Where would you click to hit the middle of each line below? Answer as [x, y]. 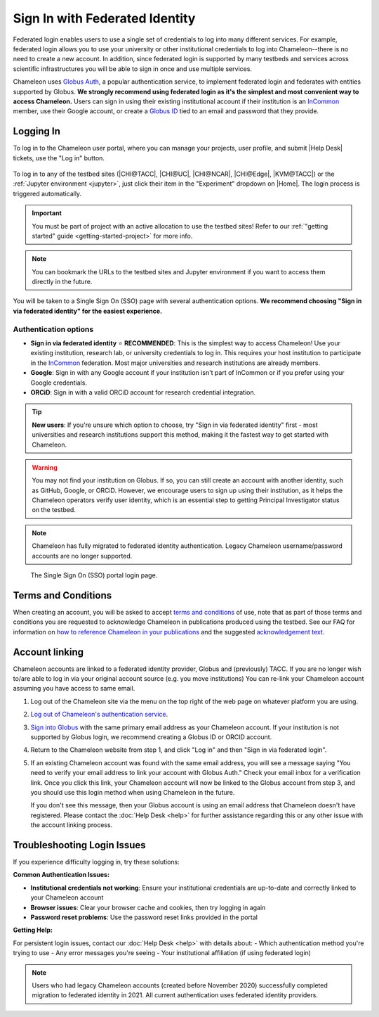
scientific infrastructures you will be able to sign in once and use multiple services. [133, 69]
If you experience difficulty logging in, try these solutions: [97, 862]
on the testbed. [54, 510]
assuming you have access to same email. [74, 689]
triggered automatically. [47, 193]
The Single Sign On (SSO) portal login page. [94, 575]
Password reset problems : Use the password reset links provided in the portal [144, 917]
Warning [45, 467]
